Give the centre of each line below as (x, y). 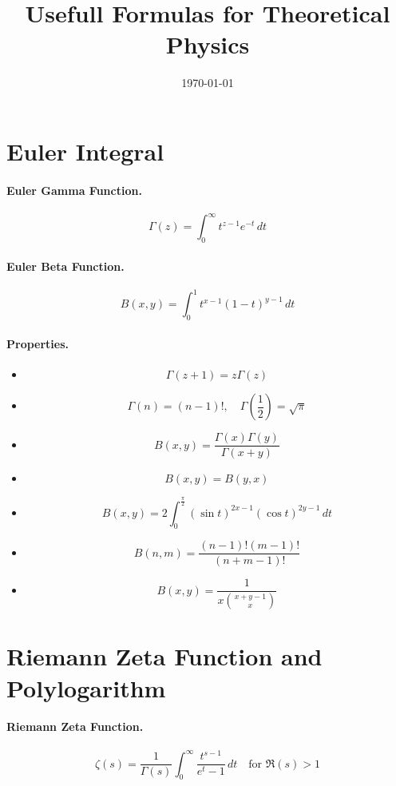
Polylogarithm (86, 687)
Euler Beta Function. (65, 266)
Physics (208, 44)
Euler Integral (85, 151)
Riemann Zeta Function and (164, 656)
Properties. (38, 343)
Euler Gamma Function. (74, 190)
